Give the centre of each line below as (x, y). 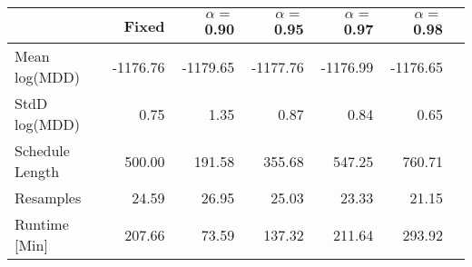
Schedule (42, 150)
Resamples (48, 198)
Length (37, 171)
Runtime (42, 224)
